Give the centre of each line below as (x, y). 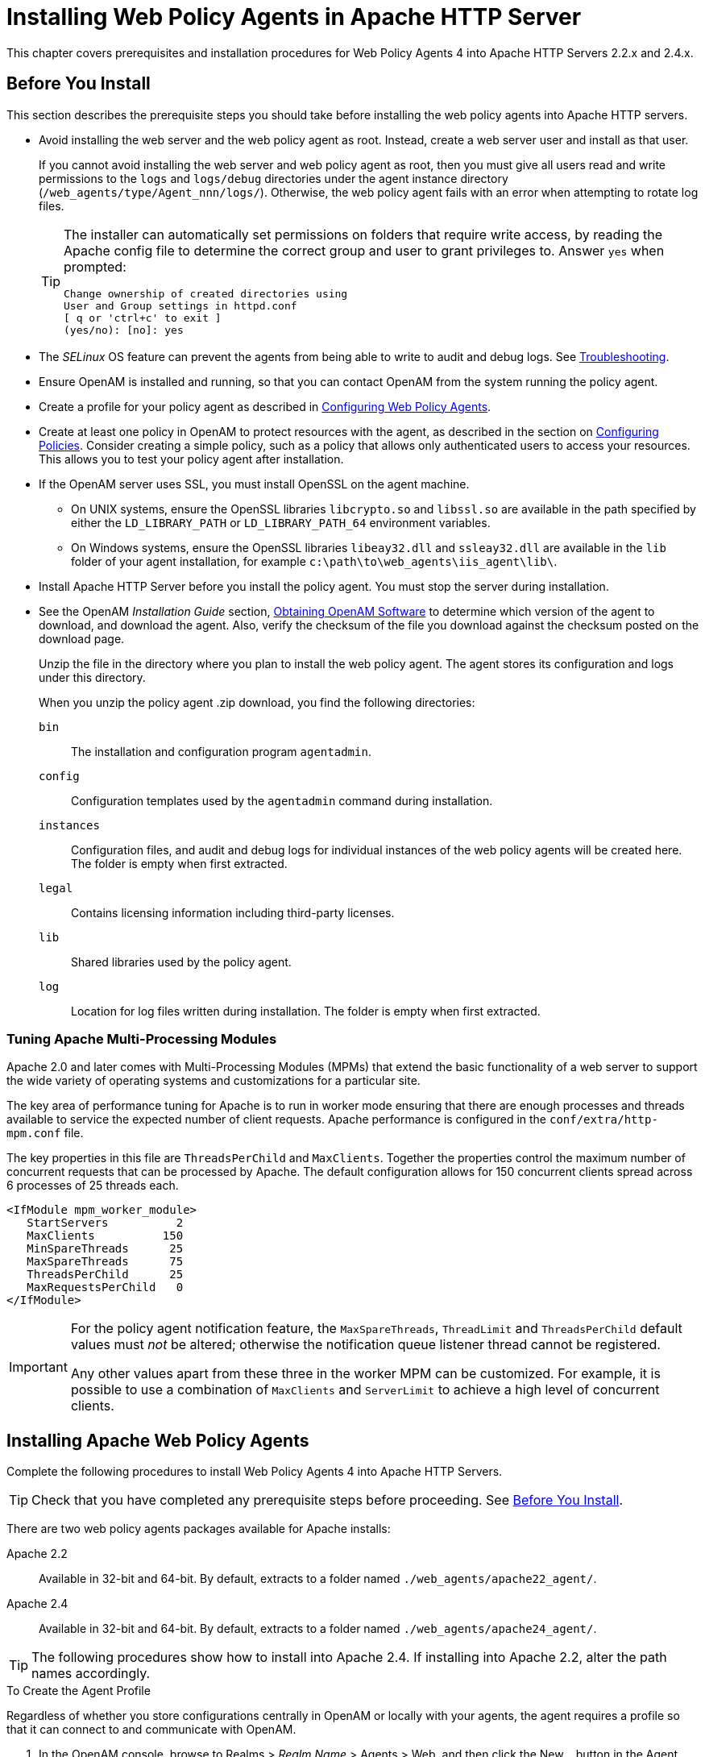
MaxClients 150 (105, 1236)
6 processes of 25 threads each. (93, 1186)
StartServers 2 (105, 1223)
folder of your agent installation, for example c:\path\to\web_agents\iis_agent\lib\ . (314, 561)
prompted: (95, 266)
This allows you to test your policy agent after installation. (191, 459)
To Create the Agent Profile (79, 1691)
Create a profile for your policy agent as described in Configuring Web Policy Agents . (265, 406)
